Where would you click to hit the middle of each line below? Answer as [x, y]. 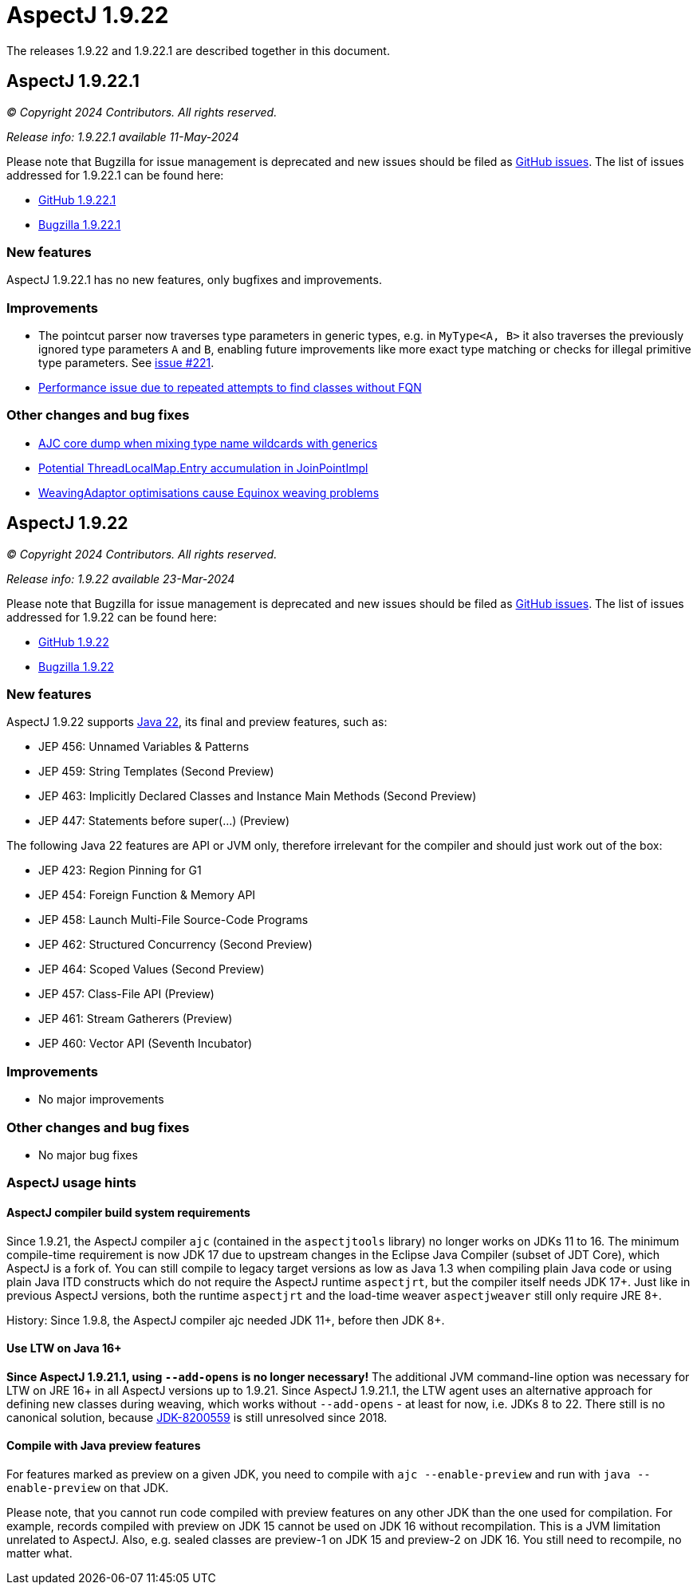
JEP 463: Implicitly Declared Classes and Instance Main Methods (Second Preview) [258, 796]
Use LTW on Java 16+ [64, 1348]
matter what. [39, 1553]
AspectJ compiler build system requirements [128, 1212]
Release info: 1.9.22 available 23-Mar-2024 [121, 578]
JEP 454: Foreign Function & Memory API [147, 895]
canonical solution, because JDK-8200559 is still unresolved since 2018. [197, 1417]
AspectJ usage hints [71, 1183]
